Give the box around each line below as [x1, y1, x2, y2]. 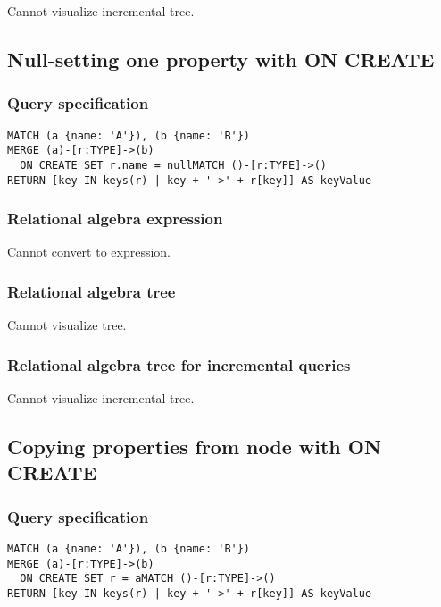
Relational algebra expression [7, 207, 223, 230]
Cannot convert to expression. [7, 242, 171, 261]
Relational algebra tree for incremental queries [7, 353, 351, 375]
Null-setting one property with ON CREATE [7, 45, 435, 72]
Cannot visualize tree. [7, 316, 127, 334]
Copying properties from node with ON [7, 433, 381, 460]
